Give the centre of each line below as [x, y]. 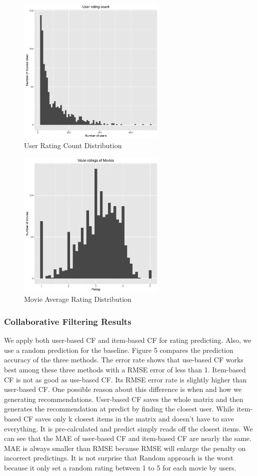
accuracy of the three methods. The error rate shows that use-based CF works [124, 360]
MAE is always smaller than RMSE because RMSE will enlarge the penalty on [125, 448]
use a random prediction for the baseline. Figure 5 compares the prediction [119, 350]
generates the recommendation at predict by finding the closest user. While [119, 409]
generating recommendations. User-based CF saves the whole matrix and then [124, 399]
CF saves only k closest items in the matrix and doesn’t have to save [128, 418]
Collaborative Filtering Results [68, 321]
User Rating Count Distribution [73, 145]
